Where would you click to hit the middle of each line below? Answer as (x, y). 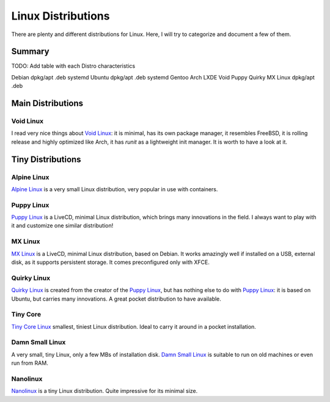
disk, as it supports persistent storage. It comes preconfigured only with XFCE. (111, 262)
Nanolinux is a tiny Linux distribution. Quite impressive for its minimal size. (105, 391)
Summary (30, 52)
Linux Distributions (61, 16)
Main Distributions (47, 104)
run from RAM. (30, 363)
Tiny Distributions (46, 159)
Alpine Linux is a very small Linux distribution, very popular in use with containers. (115, 189)
